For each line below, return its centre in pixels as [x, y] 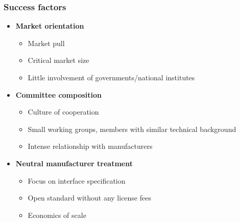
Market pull [46, 43]
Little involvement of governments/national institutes [111, 77]
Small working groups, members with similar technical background [132, 129]
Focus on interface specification [77, 180]
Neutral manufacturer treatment [74, 163]
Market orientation [50, 26]
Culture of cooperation [63, 112]
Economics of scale [57, 215]
